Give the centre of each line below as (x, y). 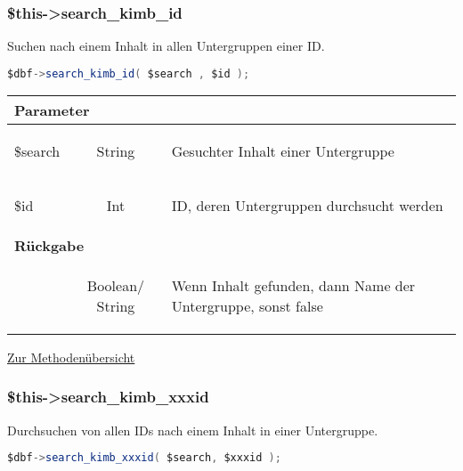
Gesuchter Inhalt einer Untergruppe (283, 150)
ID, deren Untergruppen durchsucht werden (307, 205)
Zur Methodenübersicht (71, 357)
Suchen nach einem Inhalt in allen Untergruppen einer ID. (166, 46)
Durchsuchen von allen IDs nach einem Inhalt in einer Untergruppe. (193, 430)
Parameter (52, 110)
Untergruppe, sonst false (247, 305)
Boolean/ (116, 285)
